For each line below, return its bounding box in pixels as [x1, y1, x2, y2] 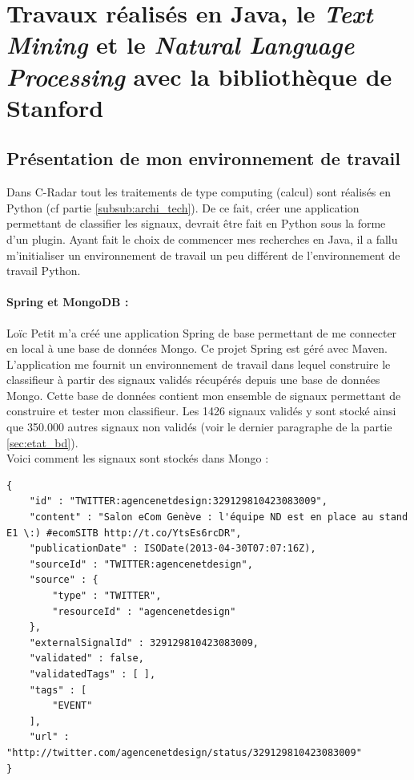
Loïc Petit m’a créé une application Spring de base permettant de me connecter [6, 324, 397, 341]
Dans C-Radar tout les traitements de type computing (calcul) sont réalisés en [6, 184, 392, 200]
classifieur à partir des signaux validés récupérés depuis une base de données [6, 371, 380, 388]
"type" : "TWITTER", [52, 590, 162, 601]
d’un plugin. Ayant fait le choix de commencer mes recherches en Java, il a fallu [6, 230, 398, 247]
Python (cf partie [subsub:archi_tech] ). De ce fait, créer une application [6, 199, 360, 216]
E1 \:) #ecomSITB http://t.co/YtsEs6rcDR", [6, 527, 242, 539]
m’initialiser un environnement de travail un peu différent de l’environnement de [6, 246, 400, 263]
